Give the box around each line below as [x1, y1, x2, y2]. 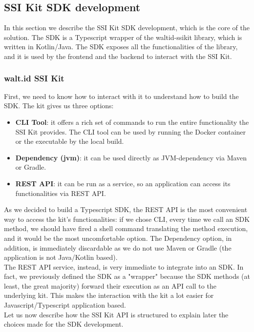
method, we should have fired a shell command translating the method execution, [4, 223, 248, 234]
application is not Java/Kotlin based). [4, 252, 118, 262]
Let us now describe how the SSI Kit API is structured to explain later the [4, 309, 229, 319]
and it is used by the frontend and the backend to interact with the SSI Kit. [4, 51, 232, 61]
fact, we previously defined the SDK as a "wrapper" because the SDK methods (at [4, 271, 250, 281]
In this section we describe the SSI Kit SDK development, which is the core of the [4, 22, 250, 33]
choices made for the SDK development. [4, 319, 124, 329]
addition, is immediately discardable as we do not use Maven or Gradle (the [4, 242, 232, 253]
